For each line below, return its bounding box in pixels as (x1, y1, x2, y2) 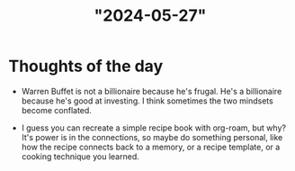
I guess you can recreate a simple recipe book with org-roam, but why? (21, 122, 287, 133)
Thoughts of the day (8, 56, 164, 76)
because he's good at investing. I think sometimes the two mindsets (21, 95, 273, 106)
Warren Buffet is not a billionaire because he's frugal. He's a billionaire (21, 85, 282, 96)
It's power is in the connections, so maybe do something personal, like (21, 131, 283, 142)
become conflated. (21, 104, 92, 115)
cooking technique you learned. (21, 150, 140, 162)
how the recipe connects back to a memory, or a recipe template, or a (21, 141, 281, 152)
